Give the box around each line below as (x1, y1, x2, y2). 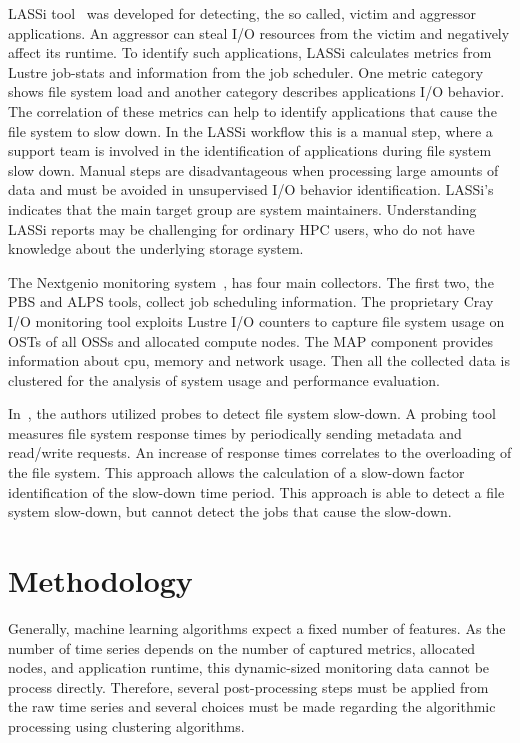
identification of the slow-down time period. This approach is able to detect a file (8, 481, 505, 502)
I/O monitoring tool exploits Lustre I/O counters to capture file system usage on (8, 310, 505, 331)
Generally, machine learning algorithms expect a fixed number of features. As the (8, 617, 506, 638)
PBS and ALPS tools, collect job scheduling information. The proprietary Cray (8, 291, 494, 312)
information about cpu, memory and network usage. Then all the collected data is (8, 350, 510, 371)
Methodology (8, 560, 193, 601)
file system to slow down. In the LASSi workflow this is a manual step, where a (8, 120, 493, 141)
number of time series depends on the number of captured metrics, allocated (8, 637, 476, 658)
